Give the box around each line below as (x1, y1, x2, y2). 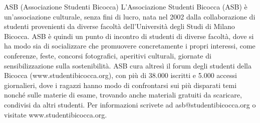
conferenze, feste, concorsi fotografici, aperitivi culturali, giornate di (4, 50, 211, 60)
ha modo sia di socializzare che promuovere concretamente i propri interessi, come (4, 40, 255, 51)
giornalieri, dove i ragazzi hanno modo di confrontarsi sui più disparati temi (4, 79, 237, 90)
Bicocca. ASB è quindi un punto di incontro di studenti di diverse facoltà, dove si (4, 30, 254, 41)
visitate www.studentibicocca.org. (4, 109, 107, 119)
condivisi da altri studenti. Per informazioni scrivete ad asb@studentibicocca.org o (4, 99, 256, 109)
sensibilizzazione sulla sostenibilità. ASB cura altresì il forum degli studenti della (4, 60, 251, 70)
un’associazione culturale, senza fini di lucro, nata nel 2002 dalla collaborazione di (4, 11, 255, 21)
